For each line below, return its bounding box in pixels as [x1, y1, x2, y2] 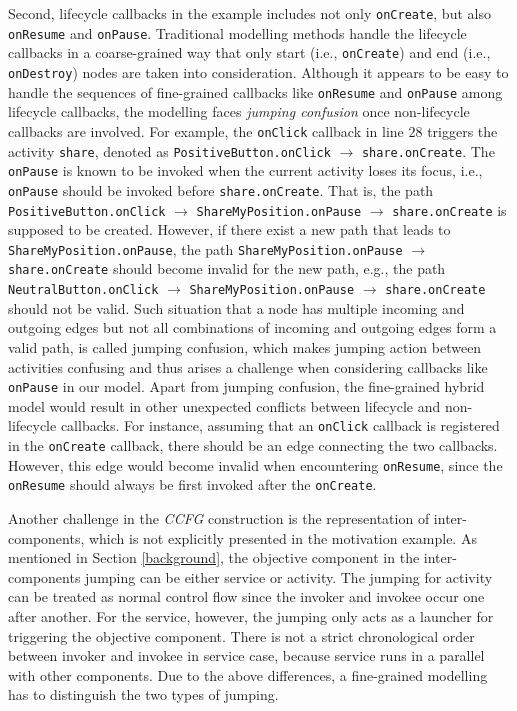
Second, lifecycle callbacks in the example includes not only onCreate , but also [8, 3, 491, 23]
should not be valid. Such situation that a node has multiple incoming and [8, 297, 465, 318]
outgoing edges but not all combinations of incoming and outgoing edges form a [8, 317, 497, 338]
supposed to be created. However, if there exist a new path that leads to [8, 219, 451, 240]
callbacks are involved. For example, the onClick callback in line [8, 120, 404, 141]
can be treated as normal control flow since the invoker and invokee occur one [8, 586, 485, 607]
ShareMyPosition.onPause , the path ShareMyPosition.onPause [8, 238, 403, 259]
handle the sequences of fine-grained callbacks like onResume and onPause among [8, 81, 503, 102]
